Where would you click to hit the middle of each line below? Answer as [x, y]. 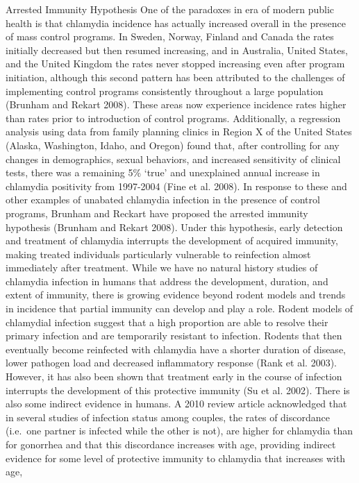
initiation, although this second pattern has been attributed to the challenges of [175, 77]
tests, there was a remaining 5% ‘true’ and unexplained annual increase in [163, 172]
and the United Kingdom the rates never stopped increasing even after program [175, 63]
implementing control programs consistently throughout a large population [165, 91]
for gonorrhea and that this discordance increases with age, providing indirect [171, 444]
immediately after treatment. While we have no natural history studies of [162, 268]
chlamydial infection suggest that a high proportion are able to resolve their [167, 322]
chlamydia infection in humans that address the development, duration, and [167, 281]
